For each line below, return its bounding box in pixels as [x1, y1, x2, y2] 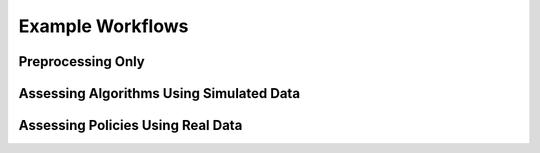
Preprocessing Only [18, 53, 145, 70]
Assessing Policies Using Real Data [18, 117, 243, 134]
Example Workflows [18, 15, 189, 37]
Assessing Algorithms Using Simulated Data [18, 85, 300, 102]
